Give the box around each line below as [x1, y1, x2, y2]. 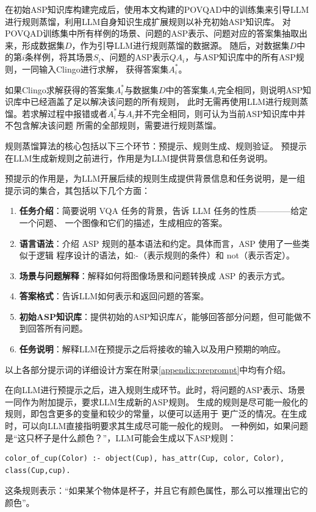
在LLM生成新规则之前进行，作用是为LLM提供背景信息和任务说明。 [5, 151, 273, 164]
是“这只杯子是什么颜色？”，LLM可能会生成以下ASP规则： [5, 431, 237, 444]
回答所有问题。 [27, 322, 88, 335]
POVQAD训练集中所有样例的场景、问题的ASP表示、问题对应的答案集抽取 [5, 27, 300, 40]
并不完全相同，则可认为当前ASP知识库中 [134, 107, 297, 119]
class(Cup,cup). [5, 466, 71, 475]
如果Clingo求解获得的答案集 [5, 83, 115, 96]
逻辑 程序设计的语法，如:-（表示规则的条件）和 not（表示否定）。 [36, 249, 295, 261]
